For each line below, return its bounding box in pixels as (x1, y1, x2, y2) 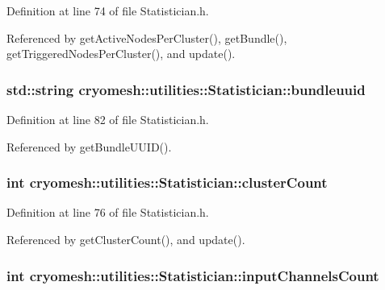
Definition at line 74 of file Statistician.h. (6, 2, 209, 19)
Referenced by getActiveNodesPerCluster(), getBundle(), (6, 29, 287, 46)
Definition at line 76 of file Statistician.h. (6, 204, 209, 221)
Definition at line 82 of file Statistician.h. (6, 111, 209, 127)
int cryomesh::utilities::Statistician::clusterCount (6, 172, 328, 193)
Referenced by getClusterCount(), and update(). (6, 231, 245, 247)
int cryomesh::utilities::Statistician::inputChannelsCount (6, 265, 379, 285)
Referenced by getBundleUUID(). (6, 138, 172, 155)
